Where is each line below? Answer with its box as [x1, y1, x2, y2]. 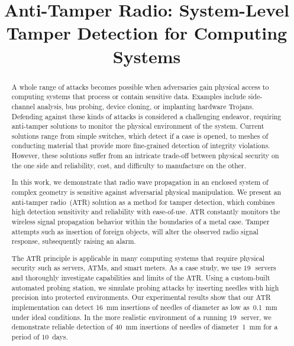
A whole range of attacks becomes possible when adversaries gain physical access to [11, 81, 269, 92]
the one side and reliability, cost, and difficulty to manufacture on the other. [11, 160, 247, 170]
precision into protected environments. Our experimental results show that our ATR [11, 292, 271, 302]
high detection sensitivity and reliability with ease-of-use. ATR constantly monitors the [11, 207, 280, 217]
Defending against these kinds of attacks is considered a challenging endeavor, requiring [11, 111, 282, 121]
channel [11, 101, 35, 111]
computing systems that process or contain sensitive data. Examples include [11, 92, 246, 102]
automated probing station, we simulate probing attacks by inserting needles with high [11, 282, 279, 292]
